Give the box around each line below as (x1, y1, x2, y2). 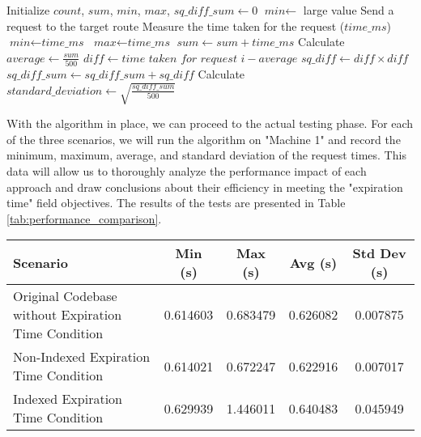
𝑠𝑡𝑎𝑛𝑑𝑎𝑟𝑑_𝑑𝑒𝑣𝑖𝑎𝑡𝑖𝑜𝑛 (6, 85, 103, 97)
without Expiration (13, 305, 122, 325)
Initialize (6, 2, 50, 18)
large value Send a (303, 2, 394, 18)
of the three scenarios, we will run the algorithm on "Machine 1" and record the (6, 130, 401, 147)
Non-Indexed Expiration (13, 347, 151, 367)
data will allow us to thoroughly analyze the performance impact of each (6, 163, 367, 180)
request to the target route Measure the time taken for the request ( (6, 17, 345, 34)
